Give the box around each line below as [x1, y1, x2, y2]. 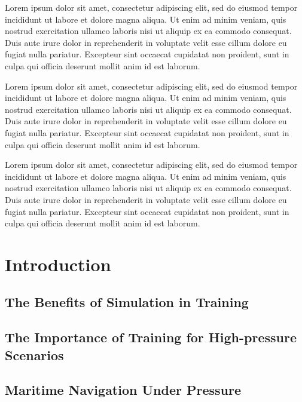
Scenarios [5, 345, 64, 364]
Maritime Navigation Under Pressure [5, 380, 242, 399]
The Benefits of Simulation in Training [5, 293, 249, 311]
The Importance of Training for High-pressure [5, 328, 297, 346]
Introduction [5, 251, 111, 276]
